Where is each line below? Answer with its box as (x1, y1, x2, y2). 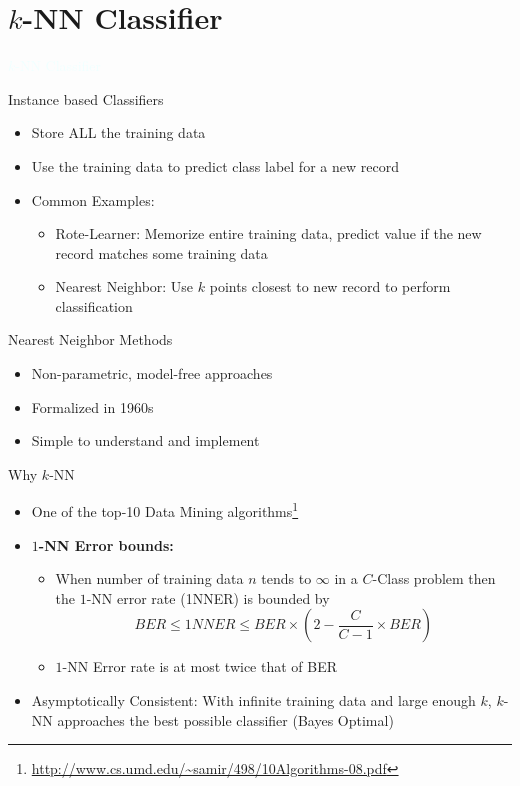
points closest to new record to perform (209, 276, 451, 297)
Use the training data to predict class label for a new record (31, 155, 399, 176)
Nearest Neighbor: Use (55, 276, 194, 297)
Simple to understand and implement (31, 430, 260, 451)
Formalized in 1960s (31, 396, 154, 417)
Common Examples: (31, 189, 155, 210)
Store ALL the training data (31, 122, 206, 143)
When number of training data (55, 568, 244, 589)
